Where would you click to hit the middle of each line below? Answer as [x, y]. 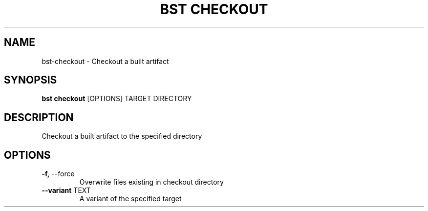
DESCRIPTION [39, 117]
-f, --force [58, 174]
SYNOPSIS [31, 80]
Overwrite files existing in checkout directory [151, 182]
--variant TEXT [66, 190]
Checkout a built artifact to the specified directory [122, 136]
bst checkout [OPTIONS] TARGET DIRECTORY [117, 99]
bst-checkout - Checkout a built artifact [105, 61]
